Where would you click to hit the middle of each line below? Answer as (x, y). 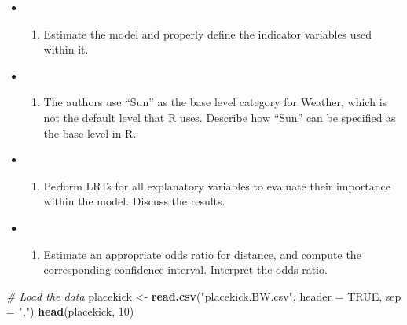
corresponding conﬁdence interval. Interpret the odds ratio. (185, 270)
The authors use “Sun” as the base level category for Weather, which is (215, 102)
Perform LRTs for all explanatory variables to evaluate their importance (217, 185)
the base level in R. (90, 133)
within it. (66, 49)
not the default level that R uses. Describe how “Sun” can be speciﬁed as (220, 117)
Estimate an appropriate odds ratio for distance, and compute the (202, 254)
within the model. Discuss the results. (134, 201)
